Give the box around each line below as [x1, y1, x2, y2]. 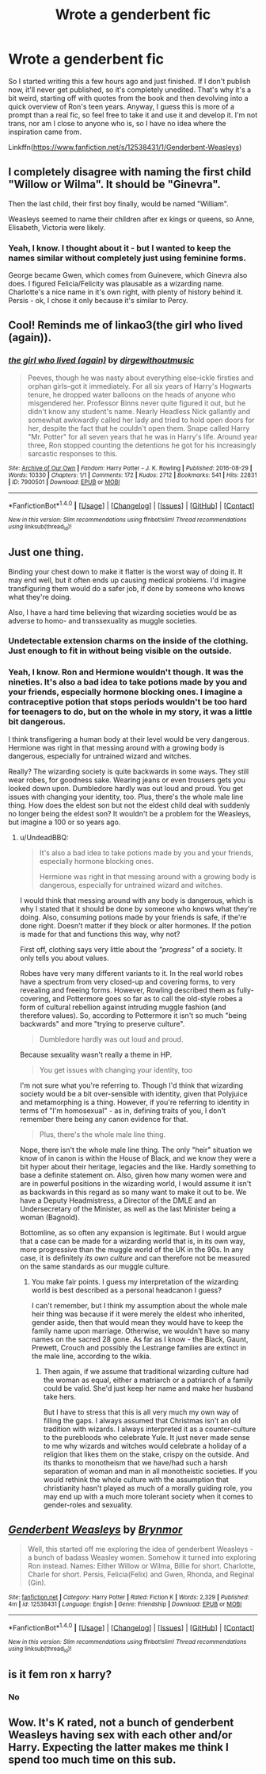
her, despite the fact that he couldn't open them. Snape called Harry [27, 423, 250, 433]
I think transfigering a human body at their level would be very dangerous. [8, 734, 249, 743]
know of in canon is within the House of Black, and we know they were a [19, 1153, 256, 1163]
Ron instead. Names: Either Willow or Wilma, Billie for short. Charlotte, [27, 1561, 256, 1570]
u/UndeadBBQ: [19, 832, 69, 842]
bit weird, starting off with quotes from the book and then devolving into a [8, 93, 249, 102]
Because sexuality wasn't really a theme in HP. [19, 1050, 173, 1059]
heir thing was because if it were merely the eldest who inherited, [31, 1309, 245, 1319]
